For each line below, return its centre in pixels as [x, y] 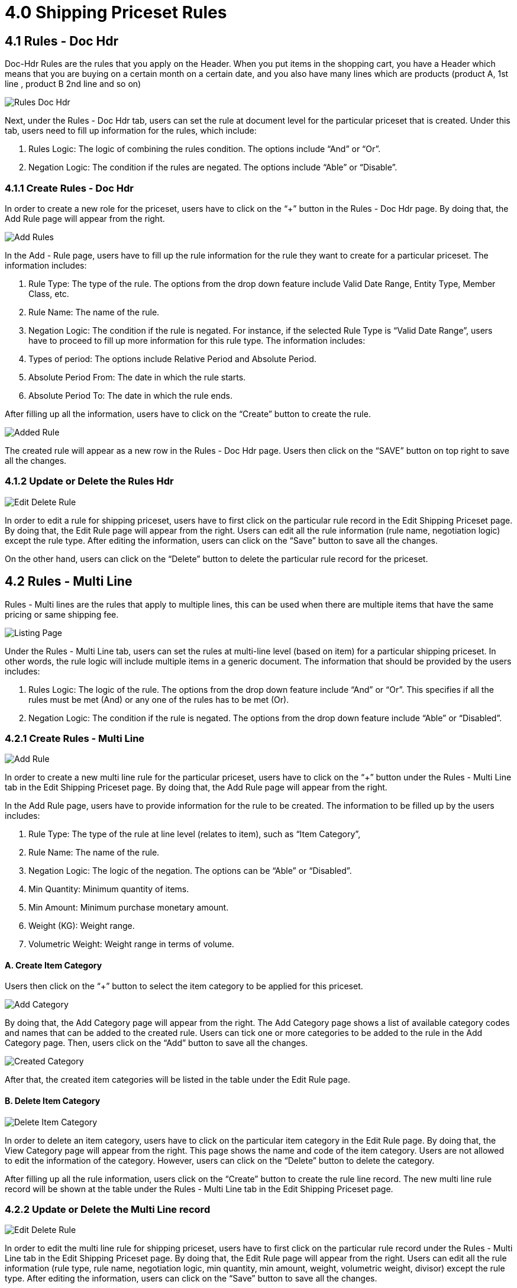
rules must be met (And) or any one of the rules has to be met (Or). [159, 699]
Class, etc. [49, 293]
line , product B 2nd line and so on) [73, 84]
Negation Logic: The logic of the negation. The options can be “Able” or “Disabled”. [190, 871]
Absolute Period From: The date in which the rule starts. [137, 377]
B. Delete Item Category [53, 1101]
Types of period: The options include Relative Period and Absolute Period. [172, 359]
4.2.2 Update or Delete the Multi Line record [108, 1210]
